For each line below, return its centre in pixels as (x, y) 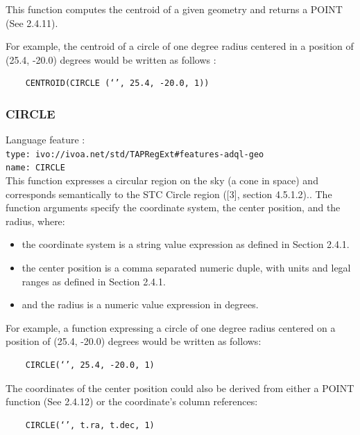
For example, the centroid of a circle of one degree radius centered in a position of (180, 46)
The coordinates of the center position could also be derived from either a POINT (180, 388)
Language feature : (45, 140)
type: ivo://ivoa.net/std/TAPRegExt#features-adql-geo (135, 154)
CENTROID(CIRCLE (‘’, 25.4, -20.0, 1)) (117, 83)
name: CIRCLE (35, 168)
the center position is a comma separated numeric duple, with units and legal (186, 268)
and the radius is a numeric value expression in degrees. (140, 304)
